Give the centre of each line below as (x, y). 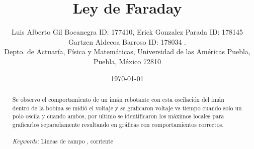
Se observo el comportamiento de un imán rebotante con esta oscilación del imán (118, 99)
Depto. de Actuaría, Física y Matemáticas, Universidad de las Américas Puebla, (127, 51)
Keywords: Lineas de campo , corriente (63, 141)
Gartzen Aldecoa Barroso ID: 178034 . (127, 41)
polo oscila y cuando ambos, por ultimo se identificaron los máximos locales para (118, 116)
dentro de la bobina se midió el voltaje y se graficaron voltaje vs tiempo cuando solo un (127, 108)
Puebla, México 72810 (127, 61)
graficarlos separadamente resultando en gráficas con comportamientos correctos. (118, 124)
